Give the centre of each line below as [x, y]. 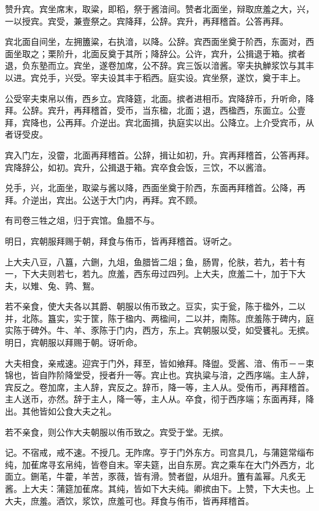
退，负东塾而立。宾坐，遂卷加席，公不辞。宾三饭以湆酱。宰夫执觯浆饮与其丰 [159, 65]
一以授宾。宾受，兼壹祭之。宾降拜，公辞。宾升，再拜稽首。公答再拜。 [147, 21]
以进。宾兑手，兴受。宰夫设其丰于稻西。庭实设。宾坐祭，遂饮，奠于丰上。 [155, 77]
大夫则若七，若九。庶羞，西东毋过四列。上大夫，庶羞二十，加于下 [163, 274]
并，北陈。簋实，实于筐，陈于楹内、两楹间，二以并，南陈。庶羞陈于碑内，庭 [159, 318]
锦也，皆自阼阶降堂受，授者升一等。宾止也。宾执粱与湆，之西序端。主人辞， [159, 375]
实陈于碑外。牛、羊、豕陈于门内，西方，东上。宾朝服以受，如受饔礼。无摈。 [159, 330]
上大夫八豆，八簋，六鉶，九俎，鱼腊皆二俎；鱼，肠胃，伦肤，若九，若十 [151, 261]
